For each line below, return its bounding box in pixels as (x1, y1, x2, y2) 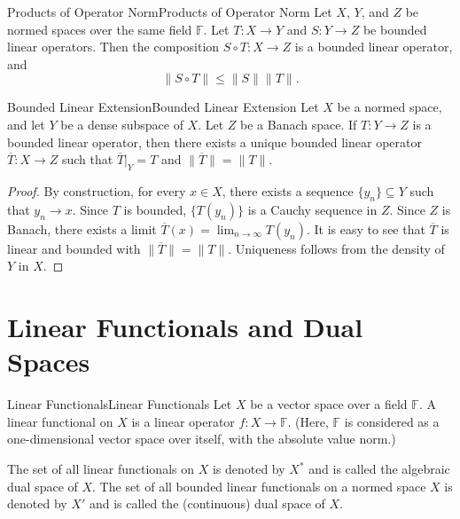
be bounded (363, 20, 427, 38)
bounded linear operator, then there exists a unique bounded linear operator (7, 132, 422, 151)
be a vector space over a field (250, 395, 408, 413)
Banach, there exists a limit (7, 219, 157, 238)
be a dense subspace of (60, 114, 183, 133)
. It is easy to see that (306, 219, 425, 238)
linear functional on (7, 412, 113, 430)
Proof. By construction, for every (7, 181, 186, 200)
